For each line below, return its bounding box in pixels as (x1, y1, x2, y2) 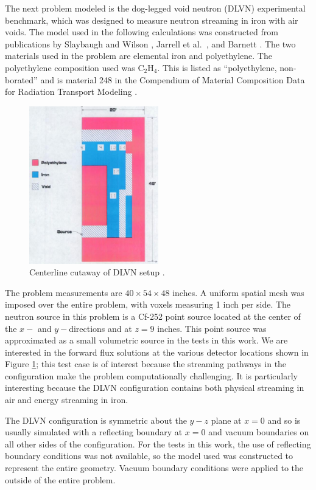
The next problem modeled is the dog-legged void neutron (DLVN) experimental (5, 2, 306, 14)
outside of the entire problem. (5, 473, 116, 486)
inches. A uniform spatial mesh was (172, 286, 304, 298)
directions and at (69, 322, 132, 334)
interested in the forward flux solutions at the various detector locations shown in (5, 345, 309, 358)
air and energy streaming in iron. (5, 393, 128, 406)
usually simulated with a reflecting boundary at (5, 426, 183, 438)
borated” (5, 73, 38, 86)
